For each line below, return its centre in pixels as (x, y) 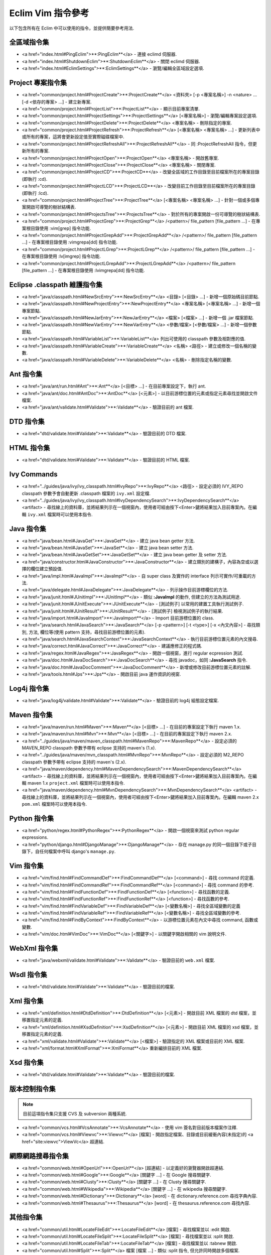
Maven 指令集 (31, 715)
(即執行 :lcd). (35, 193)
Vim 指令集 (26, 866)
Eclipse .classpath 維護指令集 (56, 284)
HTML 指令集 (30, 448)
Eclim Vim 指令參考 (49, 13)
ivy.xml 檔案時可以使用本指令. (60, 514)
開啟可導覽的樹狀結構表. (51, 207)
